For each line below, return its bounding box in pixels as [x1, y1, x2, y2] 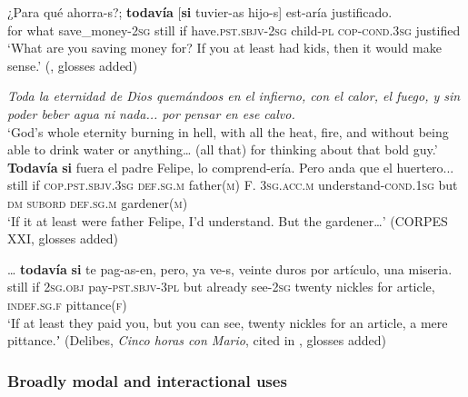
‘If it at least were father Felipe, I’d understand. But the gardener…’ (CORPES [7, 211, 448, 230]
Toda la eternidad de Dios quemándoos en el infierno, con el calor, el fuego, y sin [7, 86, 461, 105]
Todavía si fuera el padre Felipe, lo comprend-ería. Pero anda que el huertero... [7, 157, 454, 176]
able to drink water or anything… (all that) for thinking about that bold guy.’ [7, 140, 438, 159]
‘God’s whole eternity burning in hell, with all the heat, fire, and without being [7, 122, 449, 141]
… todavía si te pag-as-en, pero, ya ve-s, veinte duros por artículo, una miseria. [7, 259, 453, 278]
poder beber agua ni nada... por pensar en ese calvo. [7, 104, 295, 123]
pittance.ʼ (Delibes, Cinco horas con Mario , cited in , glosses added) [7, 331, 386, 350]
